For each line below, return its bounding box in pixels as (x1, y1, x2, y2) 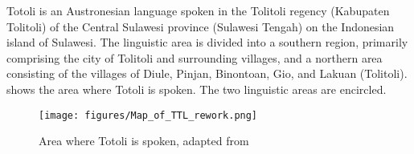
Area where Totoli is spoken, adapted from (39, 132, 249, 149)
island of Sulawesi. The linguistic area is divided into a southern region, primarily (6, 34, 408, 51)
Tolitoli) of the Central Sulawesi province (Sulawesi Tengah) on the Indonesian (6, 18, 395, 34)
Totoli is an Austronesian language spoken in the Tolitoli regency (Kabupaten (6, 2, 390, 18)
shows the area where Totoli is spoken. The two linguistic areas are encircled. (6, 80, 387, 97)
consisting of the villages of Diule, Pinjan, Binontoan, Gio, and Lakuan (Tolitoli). (6, 65, 408, 82)
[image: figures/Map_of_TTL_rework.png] (39, 109, 258, 121)
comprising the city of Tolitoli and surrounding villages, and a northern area (6, 49, 383, 66)
